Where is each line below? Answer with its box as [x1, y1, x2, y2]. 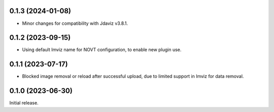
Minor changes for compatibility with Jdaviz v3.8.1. [22, 20, 128, 26]
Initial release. [9, 100, 39, 106]
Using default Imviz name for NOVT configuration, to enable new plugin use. [22, 47, 182, 53]
